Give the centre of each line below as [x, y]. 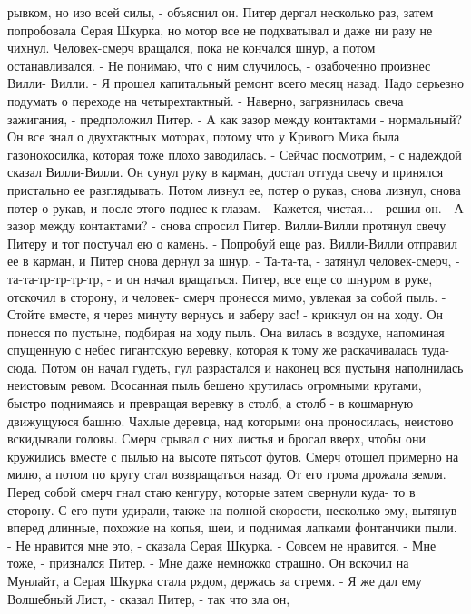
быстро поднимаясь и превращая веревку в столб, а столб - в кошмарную [211, 403]
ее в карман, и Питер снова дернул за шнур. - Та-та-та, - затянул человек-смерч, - [234, 261]
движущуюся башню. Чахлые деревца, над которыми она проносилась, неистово [231, 420]
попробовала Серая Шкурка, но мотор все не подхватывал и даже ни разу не [220, 29]
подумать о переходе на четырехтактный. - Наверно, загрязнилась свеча [206, 100]
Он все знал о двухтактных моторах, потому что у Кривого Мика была [204, 136]
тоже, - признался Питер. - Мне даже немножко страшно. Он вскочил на [208, 563]
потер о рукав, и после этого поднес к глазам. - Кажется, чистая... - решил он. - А [235, 207]
